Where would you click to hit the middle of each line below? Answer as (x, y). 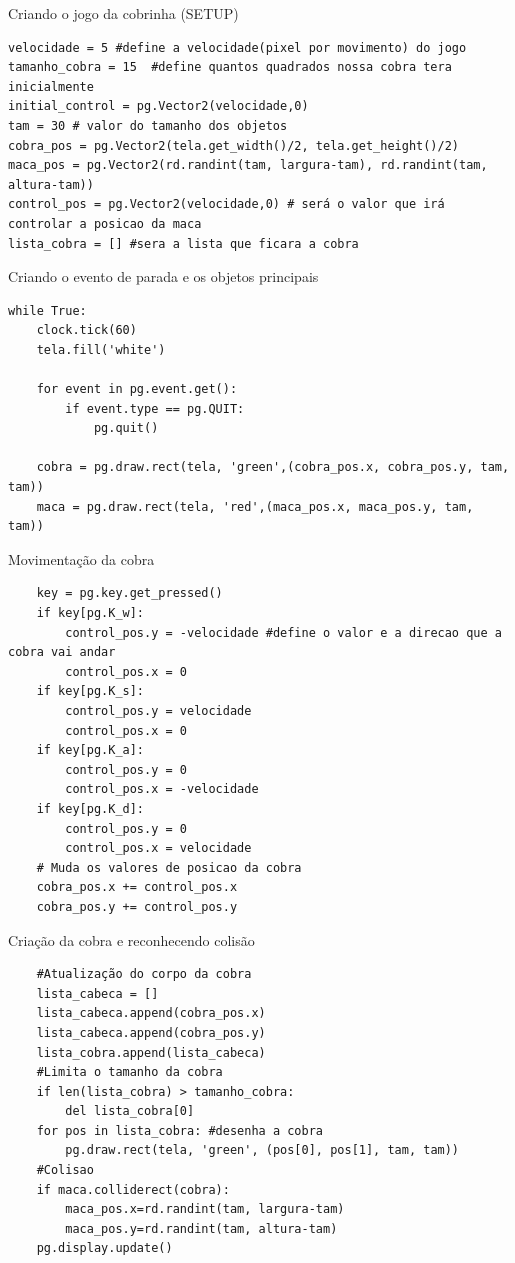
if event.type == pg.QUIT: (155, 408)
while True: (47, 310)
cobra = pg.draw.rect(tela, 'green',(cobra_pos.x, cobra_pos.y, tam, (273, 467)
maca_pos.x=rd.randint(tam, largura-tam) (205, 1209)
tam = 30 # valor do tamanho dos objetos (148, 125)
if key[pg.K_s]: (90, 691)
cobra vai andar (62, 652)
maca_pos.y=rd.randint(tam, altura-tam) (201, 1228)
